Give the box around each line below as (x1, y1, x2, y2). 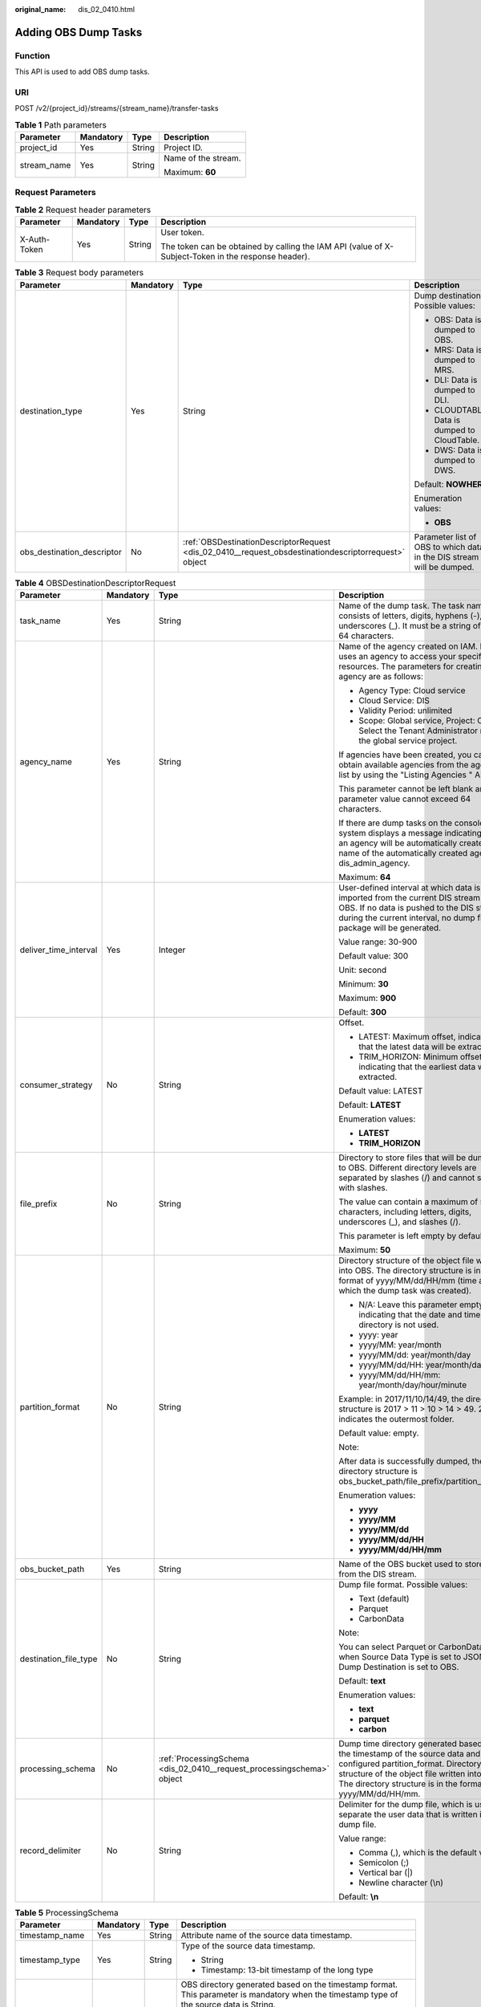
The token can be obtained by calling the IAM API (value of (160, 241, 383, 252)
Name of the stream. (163, 153, 241, 164)
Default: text (338, 1675, 386, 1686)
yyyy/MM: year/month (358, 1339, 442, 1350)
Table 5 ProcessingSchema (14, 1907, 119, 1919)
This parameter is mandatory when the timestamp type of (180, 1989, 398, 2001)
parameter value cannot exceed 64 (338, 793, 471, 804)
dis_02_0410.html (78, 5, 135, 14)
